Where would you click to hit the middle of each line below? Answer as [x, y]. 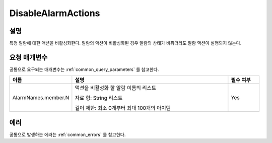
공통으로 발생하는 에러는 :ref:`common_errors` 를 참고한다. [67, 134]
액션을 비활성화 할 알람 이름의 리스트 [116, 88]
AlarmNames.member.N [41, 98]
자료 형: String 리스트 [99, 98]
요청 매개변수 [28, 57]
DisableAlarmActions [55, 13]
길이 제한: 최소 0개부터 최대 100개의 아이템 [123, 108]
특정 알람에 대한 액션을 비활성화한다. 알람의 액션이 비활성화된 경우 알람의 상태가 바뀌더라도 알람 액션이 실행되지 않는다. [125, 43]
